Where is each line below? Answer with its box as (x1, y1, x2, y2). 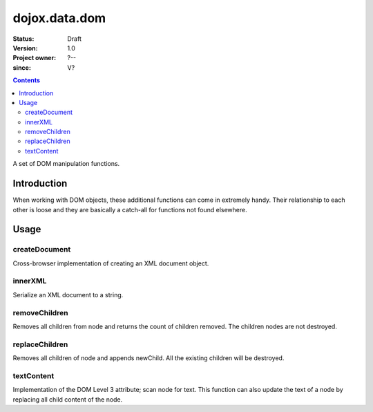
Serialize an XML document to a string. (12, 290, 124, 299)
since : (12, 63, 31, 72)
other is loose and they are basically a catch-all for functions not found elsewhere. (12, 205, 248, 214)
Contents (12, 76, 41, 84)
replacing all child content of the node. (12, 395, 123, 404)
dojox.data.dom (12, 10, 106, 26)
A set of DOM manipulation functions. (12, 160, 120, 168)
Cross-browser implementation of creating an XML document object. (12, 259, 209, 268)
